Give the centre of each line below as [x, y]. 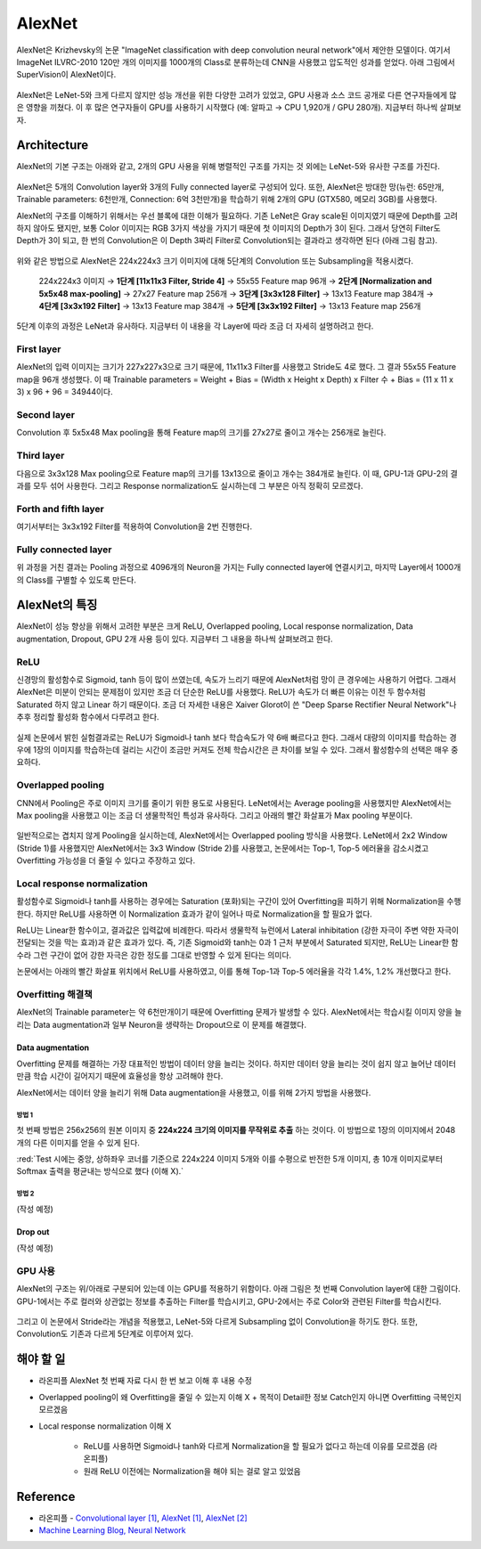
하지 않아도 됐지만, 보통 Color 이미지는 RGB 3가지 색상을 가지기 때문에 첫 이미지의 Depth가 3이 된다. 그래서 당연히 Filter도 [228, 228]
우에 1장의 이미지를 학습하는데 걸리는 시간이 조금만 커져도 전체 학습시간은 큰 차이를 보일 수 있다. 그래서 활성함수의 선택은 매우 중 [237, 749]
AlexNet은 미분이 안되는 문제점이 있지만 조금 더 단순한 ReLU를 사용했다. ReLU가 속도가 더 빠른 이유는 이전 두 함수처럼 [221, 692]
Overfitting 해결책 [54, 994]
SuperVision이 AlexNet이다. [66, 75]
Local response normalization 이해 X [105, 1426]
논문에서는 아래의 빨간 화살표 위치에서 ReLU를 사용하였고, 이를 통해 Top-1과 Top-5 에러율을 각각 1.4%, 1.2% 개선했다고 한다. [234, 972]
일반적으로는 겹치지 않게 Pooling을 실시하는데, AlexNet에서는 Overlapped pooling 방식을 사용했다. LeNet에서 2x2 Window [232, 836]
